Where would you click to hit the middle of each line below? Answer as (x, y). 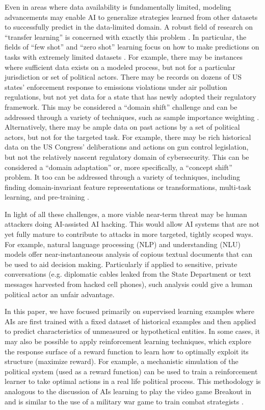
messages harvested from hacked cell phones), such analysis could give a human (129, 284)
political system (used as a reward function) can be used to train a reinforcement (131, 371)
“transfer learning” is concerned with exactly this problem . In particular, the (126, 37)
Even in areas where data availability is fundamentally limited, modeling (118, 7)
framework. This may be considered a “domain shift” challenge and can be (121, 106)
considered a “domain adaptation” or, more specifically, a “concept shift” (118, 167)
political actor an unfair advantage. (60, 294)
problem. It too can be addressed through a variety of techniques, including (123, 177)
